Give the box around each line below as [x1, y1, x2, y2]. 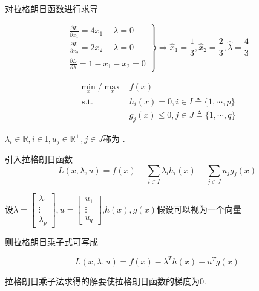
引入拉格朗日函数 [5, 153, 73, 165]
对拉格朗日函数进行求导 [5, 2, 98, 14]
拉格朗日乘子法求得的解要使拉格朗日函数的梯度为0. [5, 274, 206, 287]
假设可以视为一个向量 [156, 202, 241, 215]
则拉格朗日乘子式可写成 [5, 235, 98, 248]
